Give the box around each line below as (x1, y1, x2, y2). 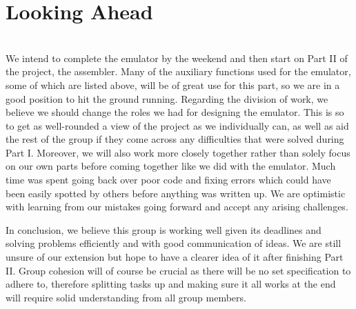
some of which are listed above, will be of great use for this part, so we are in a (6, 77, 340, 92)
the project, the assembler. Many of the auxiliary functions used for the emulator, (6, 64, 351, 79)
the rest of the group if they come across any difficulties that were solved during (6, 132, 344, 146)
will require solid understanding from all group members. (6, 290, 246, 304)
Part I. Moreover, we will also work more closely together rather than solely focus (6, 145, 350, 159)
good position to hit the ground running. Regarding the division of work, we (6, 91, 328, 106)
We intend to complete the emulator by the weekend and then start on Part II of (6, 50, 348, 65)
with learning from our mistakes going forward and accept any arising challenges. (6, 199, 348, 214)
